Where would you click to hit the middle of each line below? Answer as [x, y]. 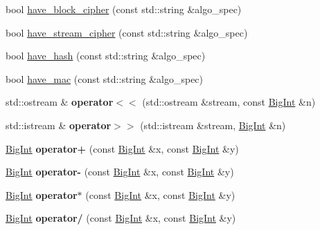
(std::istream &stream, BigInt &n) [213, 125]
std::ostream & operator [60, 102]
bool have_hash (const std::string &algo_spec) [106, 56]
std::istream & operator [59, 125]
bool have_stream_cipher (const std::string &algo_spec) [127, 32]
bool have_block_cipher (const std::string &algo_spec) [124, 9]
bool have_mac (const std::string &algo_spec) [105, 78]
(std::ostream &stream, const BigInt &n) [229, 102]
